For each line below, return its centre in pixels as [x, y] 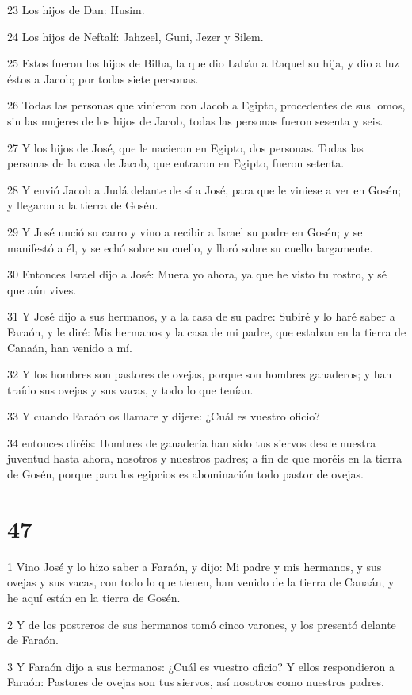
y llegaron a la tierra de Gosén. [83, 205]
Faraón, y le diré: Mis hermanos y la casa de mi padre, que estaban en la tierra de [207, 331]
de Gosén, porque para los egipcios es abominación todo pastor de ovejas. [185, 474]
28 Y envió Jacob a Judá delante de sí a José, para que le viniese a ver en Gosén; [204, 189]
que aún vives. [42, 289]
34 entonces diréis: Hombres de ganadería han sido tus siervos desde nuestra [192, 442]
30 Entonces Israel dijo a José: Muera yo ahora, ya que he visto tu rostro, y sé [197, 274]
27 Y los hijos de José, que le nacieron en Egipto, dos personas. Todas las [185, 147]
